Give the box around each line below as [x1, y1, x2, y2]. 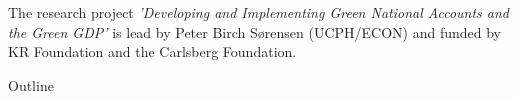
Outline [8, 74, 54, 95]
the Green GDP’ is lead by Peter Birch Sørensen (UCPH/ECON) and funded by [8, 21, 501, 42]
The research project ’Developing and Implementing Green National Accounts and [8, 2, 509, 22]
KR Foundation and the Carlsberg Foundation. [8, 41, 297, 62]
